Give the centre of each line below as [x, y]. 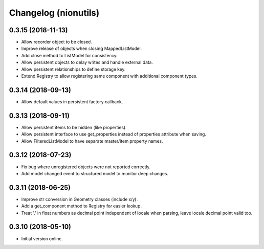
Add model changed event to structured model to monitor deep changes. [95, 173]
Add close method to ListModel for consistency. [69, 55]
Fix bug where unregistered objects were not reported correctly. [86, 167]
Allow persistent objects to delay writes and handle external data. [87, 62]
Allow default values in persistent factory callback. [72, 102]
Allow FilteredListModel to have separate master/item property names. [92, 141]
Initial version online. [42, 238]
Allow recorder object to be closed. [57, 42]
